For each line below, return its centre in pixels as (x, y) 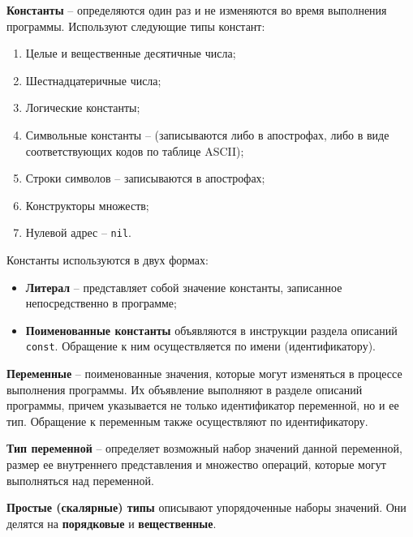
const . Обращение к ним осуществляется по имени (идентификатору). (200, 346)
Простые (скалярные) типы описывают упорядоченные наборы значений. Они (206, 507)
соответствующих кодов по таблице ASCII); (135, 150)
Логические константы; (83, 107)
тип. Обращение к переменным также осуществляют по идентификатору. (187, 421)
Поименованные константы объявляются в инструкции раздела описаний (211, 330)
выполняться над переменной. (80, 480)
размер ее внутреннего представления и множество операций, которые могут (196, 464)
